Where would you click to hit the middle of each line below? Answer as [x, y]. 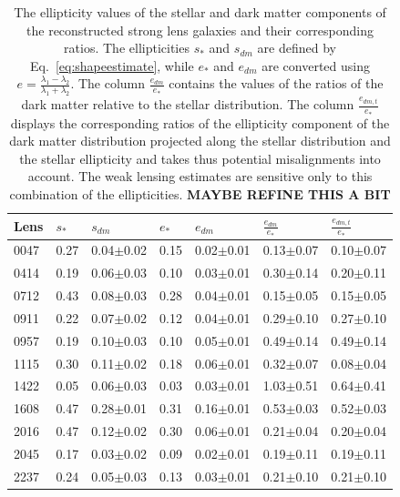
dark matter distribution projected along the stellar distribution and [200, 141]
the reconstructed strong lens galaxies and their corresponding [200, 30]
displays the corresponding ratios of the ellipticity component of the [200, 122]
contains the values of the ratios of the [276, 83]
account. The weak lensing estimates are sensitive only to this [200, 176]
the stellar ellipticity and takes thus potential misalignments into [200, 158]
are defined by [297, 48]
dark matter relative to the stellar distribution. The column [188, 104]
